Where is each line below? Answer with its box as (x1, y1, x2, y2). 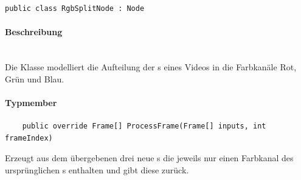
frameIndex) (5, 133, 53, 142)
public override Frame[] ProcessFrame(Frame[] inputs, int (22, 121, 266, 130)
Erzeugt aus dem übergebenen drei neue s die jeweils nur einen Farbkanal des (5, 152, 294, 164)
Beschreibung (5, 25, 63, 38)
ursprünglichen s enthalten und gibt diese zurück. (5, 163, 189, 176)
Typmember (5, 96, 57, 108)
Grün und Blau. (5, 72, 64, 85)
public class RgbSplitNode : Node (5, 4, 145, 13)
